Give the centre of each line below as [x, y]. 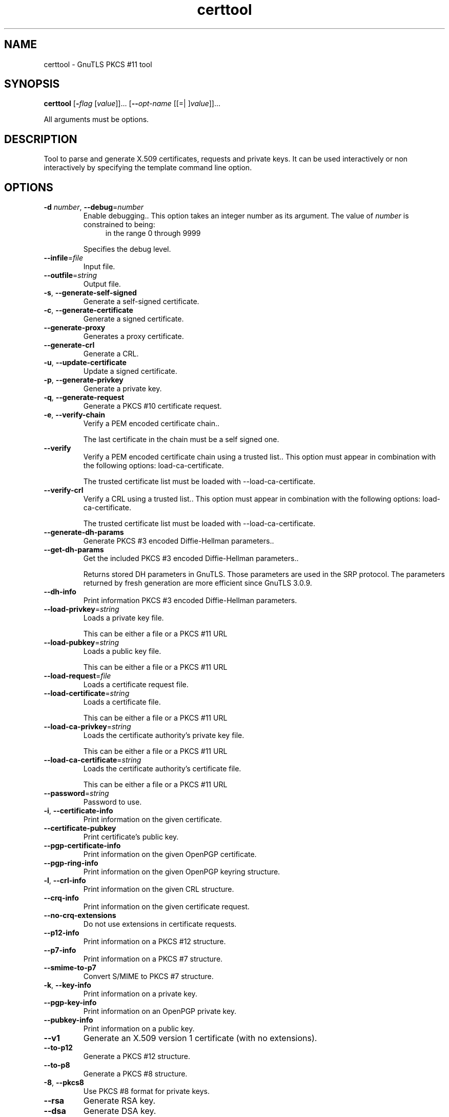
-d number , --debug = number [94, 207]
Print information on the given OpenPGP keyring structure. [182, 872]
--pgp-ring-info [71, 863]
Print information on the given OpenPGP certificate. [170, 854]
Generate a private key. [123, 389]
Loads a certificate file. [122, 702]
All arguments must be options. [96, 119]
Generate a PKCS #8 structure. [135, 1074]
